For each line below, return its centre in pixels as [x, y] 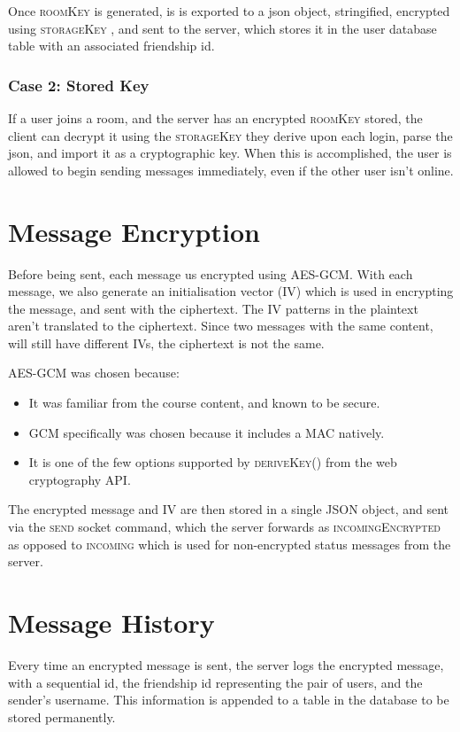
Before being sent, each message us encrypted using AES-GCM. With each [211, 273]
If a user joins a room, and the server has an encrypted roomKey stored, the [215, 118]
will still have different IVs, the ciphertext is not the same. [166, 343]
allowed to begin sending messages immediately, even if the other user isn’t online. [231, 170]
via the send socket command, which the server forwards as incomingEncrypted [224, 527]
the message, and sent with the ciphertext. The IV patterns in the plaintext [213, 308]
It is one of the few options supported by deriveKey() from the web [213, 462]
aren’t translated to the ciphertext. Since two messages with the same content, [221, 326]
